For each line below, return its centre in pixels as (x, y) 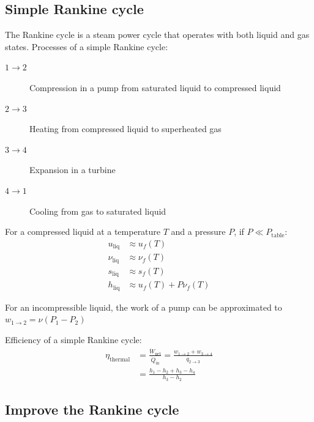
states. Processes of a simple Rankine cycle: (87, 46)
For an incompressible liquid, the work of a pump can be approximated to (144, 307)
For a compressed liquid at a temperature (83, 231)
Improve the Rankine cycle (92, 409)
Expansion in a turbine (73, 170)
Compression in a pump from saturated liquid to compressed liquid (155, 87)
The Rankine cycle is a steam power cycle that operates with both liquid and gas (157, 35)
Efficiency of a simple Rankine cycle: (73, 339)
